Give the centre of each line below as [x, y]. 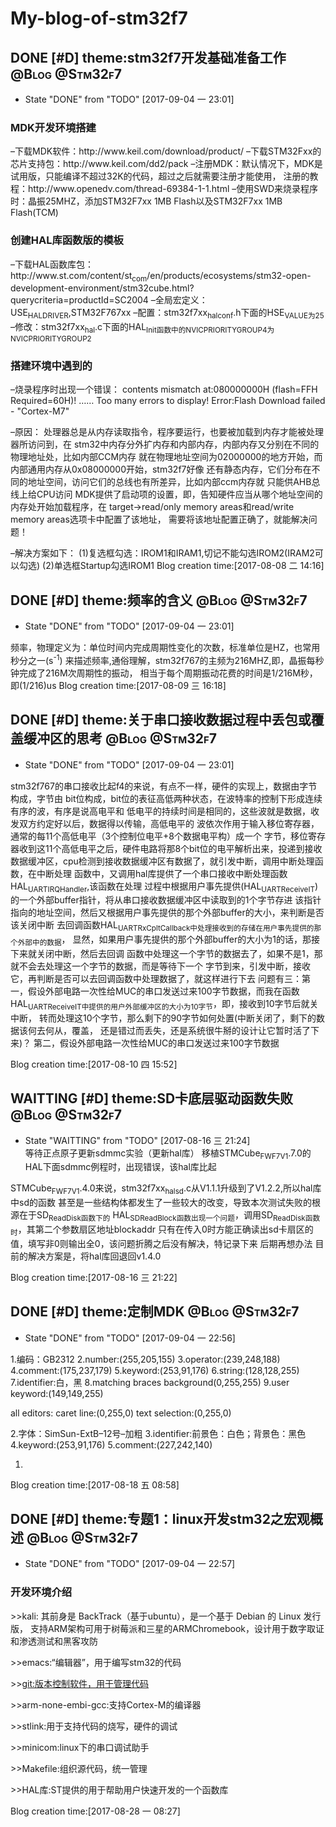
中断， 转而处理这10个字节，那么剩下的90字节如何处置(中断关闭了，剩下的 [163, 1018]
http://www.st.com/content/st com [79, 276]
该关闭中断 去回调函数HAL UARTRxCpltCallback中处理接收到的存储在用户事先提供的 [162, 926]
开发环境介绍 [41, 1592]
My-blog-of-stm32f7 [99, 18]
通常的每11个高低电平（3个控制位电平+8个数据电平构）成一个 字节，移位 [159, 836]
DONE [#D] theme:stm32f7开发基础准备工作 [148, 57]
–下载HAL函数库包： [52, 264]
